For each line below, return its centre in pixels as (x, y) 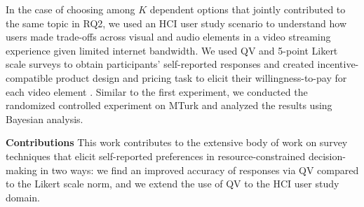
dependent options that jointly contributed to (248, 9)
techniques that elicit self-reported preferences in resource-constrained (156, 156)
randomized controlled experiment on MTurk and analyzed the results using (169, 105)
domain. (23, 197)
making (21, 170)
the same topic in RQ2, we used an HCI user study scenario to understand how (176, 23)
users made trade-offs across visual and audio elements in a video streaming (168, 37)
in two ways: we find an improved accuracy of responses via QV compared (200, 170)
